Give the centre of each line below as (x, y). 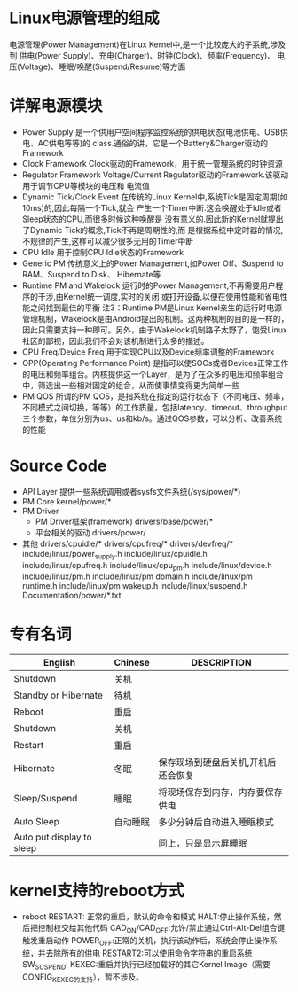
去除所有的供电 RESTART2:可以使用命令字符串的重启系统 (149, 953)
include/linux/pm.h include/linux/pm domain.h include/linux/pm (137, 576)
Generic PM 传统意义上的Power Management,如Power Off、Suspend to (153, 263)
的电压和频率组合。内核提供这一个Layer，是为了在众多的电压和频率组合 (153, 374)
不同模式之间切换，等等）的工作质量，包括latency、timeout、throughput (155, 407)
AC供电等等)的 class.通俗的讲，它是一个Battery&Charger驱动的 (153, 143)
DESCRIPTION (221, 663)
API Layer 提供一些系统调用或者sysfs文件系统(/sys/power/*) (131, 491)
